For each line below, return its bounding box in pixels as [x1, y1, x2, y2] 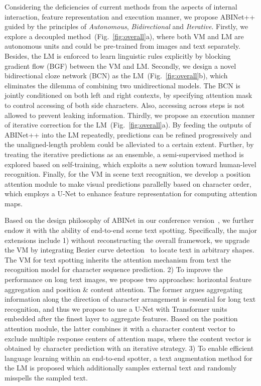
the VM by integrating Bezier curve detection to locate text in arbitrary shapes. [5, 244, 254, 255]
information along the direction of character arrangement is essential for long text [5, 294, 256, 304]
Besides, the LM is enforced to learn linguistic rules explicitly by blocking [5, 50, 231, 61]
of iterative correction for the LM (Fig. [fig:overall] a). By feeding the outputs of [5, 119, 251, 130]
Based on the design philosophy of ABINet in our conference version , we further [5, 215, 254, 225]
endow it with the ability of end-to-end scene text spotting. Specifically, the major [5, 225, 257, 235]
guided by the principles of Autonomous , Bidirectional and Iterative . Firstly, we [5, 21, 248, 32]
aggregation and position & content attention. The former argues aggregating [5, 284, 242, 294]
